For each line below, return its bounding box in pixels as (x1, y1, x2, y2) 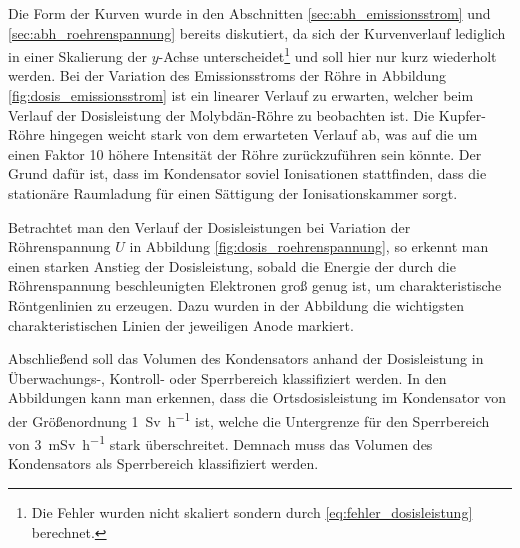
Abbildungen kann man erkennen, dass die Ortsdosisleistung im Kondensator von (8, 387, 507, 408)
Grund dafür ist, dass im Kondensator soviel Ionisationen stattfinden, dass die (8, 163, 487, 184)
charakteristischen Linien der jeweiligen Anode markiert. (8, 314, 354, 335)
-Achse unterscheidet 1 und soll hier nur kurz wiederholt (158, 43, 497, 66)
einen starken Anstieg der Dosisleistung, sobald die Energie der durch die (8, 255, 456, 276)
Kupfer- (438, 104, 486, 125)
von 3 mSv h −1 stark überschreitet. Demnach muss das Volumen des (8, 431, 433, 454)
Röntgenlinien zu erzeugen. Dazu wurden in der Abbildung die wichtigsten (8, 294, 465, 315)
